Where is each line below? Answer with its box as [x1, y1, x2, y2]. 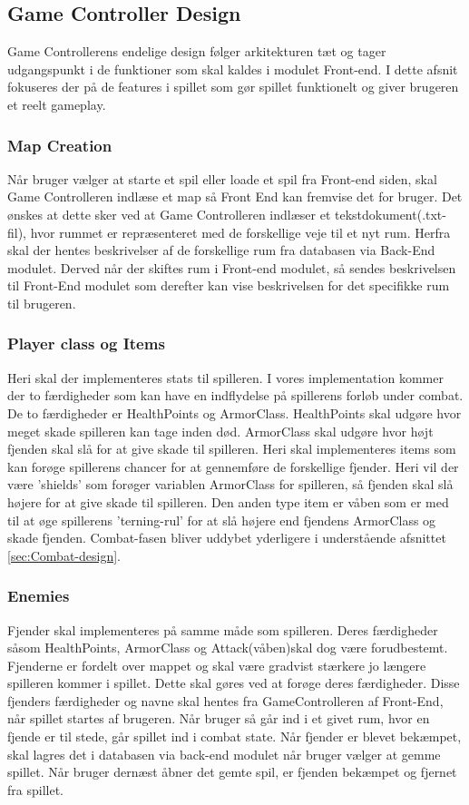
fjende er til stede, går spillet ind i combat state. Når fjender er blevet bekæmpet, [7, 727, 462, 746]
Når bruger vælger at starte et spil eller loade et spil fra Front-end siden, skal [7, 169, 437, 188]
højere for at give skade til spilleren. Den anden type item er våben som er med [7, 492, 449, 511]
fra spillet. [7, 780, 64, 799]
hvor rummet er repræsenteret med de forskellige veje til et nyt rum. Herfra [30, 222, 451, 241]
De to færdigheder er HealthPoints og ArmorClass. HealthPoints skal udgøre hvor [7, 403, 462, 422]
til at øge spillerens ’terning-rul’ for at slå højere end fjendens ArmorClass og [7, 510, 436, 529]
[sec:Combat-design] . [7, 545, 121, 564]
